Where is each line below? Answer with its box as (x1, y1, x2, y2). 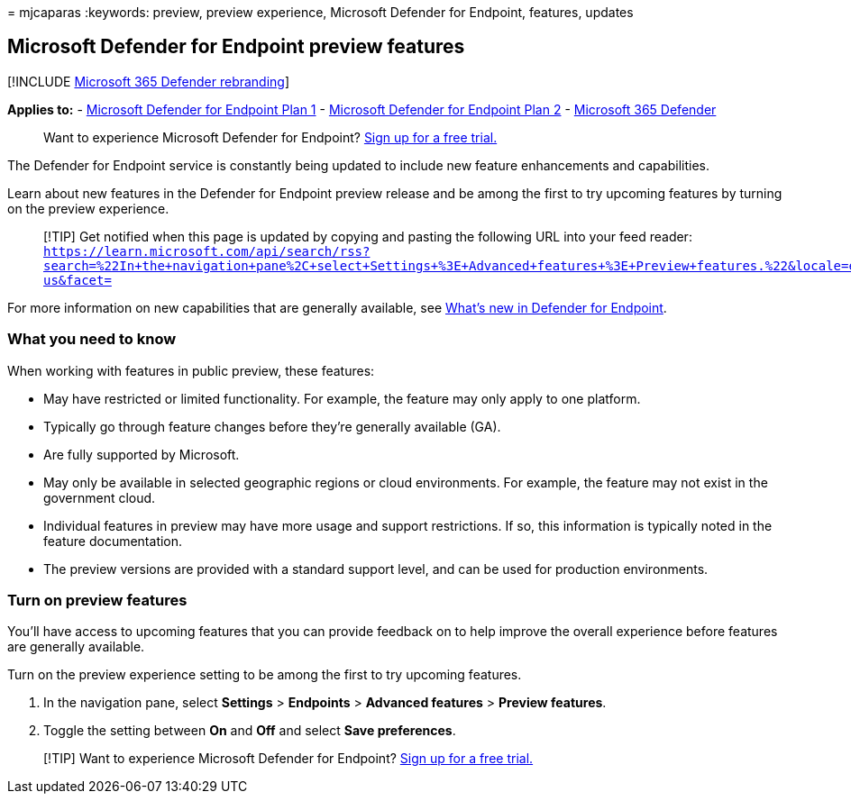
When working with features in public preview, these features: (7, 362, 375, 378)
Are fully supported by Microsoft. (43, 446, 240, 462)
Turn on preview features (7, 590, 188, 609)
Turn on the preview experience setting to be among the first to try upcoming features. (7, 667, 522, 683)
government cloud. (43, 489, 156, 505)
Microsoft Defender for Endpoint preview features (7, 35, 465, 59)
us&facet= (43, 272, 112, 287)
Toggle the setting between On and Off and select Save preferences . (43, 723, 456, 739)
